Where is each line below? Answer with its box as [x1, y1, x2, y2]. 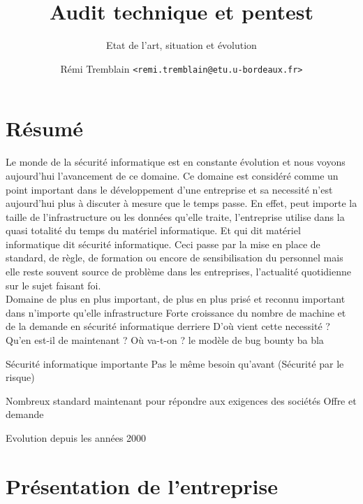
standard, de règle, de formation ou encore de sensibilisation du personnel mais [6, 250, 343, 265]
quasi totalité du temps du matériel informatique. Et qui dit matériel [6, 223, 301, 238]
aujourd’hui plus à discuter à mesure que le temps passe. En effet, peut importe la [6, 196, 357, 210]
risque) [6, 370, 35, 384]
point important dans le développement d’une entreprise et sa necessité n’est [6, 182, 333, 196]
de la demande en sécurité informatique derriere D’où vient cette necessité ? [6, 319, 330, 333]
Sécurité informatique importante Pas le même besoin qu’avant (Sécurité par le [6, 356, 344, 370]
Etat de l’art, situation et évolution [106, 38, 257, 52]
